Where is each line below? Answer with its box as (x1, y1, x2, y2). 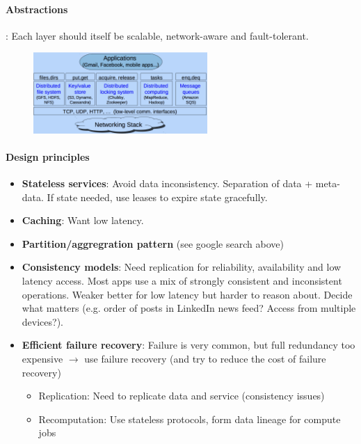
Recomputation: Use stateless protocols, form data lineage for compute (38, 411, 341, 426)
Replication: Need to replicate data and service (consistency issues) (38, 388, 325, 403)
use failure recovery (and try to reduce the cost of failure (84, 351, 326, 365)
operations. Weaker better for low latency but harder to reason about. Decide (22, 287, 353, 301)
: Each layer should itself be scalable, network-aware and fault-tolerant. (6, 28, 309, 42)
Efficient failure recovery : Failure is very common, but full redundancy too (22, 338, 355, 352)
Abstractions (6, 1, 68, 16)
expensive (22, 351, 63, 365)
